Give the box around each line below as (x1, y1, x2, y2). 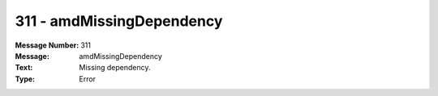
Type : (15, 73, 36, 84)
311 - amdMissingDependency (15, 12, 223, 30)
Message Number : (15, 40, 79, 50)
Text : (15, 63, 33, 73)
